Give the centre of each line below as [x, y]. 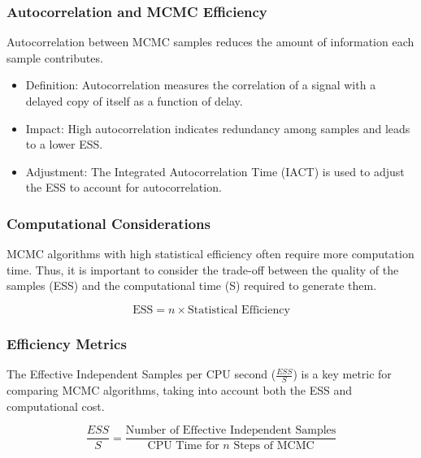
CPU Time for [183, 446]
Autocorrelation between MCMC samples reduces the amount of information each [210, 42]
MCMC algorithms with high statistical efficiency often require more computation [210, 254]
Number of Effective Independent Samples [231, 431]
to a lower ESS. [64, 144]
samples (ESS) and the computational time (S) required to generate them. [192, 285]
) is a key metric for [342, 374]
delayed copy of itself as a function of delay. [134, 101]
